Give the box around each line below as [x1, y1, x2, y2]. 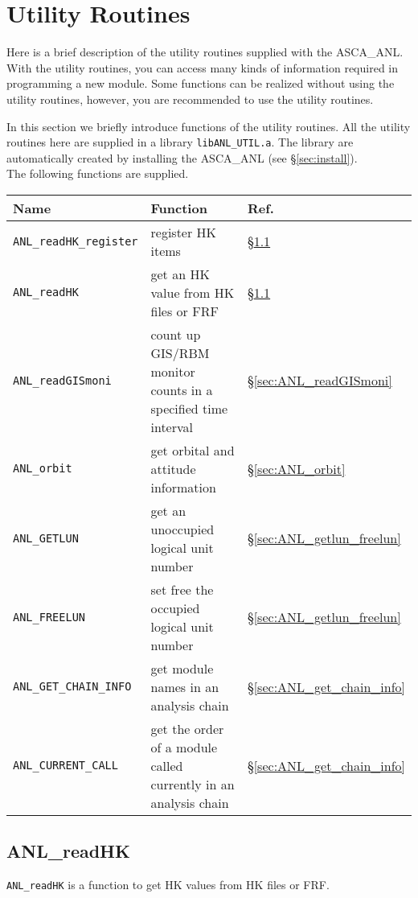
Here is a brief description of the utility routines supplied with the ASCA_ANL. [6, 43, 404, 60]
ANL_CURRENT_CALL [13, 759, 118, 772]
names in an [150, 677, 219, 696]
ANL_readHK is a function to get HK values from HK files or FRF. [6, 876, 330, 893]
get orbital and [150, 440, 235, 459]
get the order [150, 719, 224, 738]
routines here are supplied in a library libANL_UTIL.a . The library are [6, 134, 354, 150]
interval [150, 417, 193, 436]
